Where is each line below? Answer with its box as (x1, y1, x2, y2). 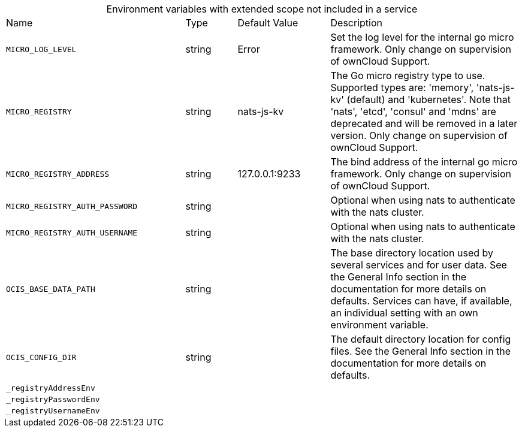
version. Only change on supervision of (330, 129, 508, 141)
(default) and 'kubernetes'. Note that (346, 93, 511, 105)
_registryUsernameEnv (6, 406, 100, 415)
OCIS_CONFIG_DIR (6, 352, 77, 362)
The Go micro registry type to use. (330, 70, 485, 81)
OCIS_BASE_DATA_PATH (6, 284, 95, 294)
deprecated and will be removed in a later (330, 117, 518, 129)
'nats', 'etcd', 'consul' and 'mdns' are (330, 105, 496, 117)
